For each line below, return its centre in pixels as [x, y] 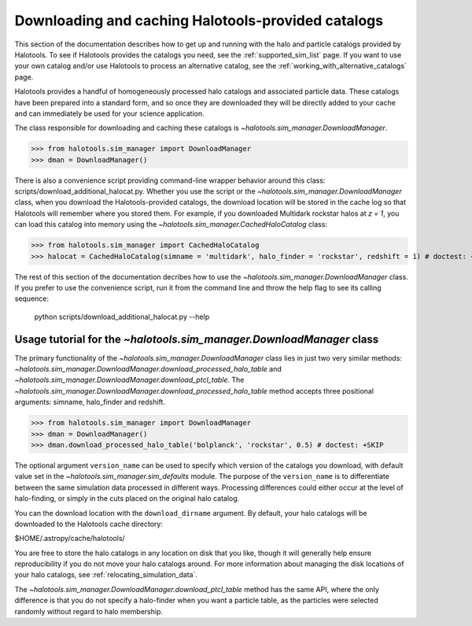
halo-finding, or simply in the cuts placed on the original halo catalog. [127, 498]
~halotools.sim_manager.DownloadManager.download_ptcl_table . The [129, 380]
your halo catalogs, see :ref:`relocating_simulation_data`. [106, 575]
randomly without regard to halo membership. [88, 611]
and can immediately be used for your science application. [109, 113]
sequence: [32, 298]
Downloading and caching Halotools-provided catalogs [199, 20]
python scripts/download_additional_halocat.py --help [122, 317]
